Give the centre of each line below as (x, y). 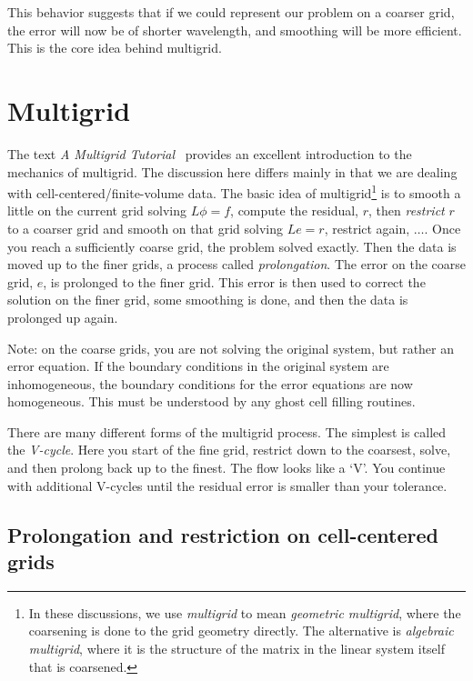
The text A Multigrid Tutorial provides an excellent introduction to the (210, 153)
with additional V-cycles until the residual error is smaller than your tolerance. (227, 485)
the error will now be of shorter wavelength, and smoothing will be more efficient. (235, 30)
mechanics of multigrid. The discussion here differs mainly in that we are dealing (232, 171)
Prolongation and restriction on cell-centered (223, 534)
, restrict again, (367, 228)
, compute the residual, (294, 210)
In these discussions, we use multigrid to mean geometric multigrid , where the (245, 612)
